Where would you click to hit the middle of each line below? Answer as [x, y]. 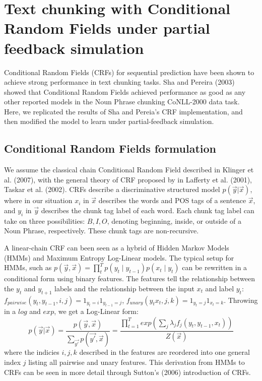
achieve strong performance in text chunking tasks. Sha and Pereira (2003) [119, 82]
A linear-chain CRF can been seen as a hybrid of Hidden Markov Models [117, 248]
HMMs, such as [28, 267]
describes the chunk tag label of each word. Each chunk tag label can [148, 210]
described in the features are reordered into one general [165, 352]
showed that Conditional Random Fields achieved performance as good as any [125, 91]
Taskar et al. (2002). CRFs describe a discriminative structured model [112, 189]
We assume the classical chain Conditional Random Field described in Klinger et [129, 170]
